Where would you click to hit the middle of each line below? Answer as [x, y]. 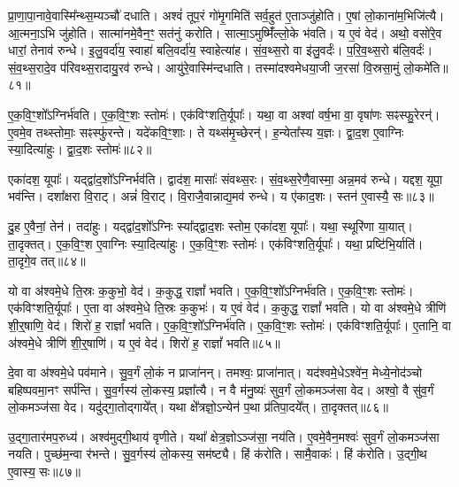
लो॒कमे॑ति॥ [426, 67]
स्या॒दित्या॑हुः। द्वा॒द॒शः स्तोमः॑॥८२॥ [80, 149]
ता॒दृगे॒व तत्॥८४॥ [47, 261]
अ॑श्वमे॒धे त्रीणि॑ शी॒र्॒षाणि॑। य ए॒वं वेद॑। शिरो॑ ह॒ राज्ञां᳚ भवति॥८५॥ [144, 342]
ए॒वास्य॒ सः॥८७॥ [44, 472]
